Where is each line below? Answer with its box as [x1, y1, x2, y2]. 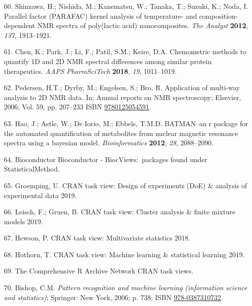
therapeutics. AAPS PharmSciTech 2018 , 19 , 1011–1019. [4, 66, 177, 76]
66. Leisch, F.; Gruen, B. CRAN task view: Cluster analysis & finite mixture [4, 206, 236, 217]
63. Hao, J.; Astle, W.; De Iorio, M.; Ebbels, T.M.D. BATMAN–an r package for [4, 118, 249, 128]
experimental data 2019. [4, 190, 77, 200]
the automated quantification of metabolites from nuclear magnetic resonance [4, 128, 238, 138]
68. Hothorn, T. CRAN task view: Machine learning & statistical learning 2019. [4, 249, 245, 259]
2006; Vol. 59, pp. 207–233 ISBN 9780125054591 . [4, 102, 151, 112]
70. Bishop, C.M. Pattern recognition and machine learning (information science [4, 282, 247, 293]
